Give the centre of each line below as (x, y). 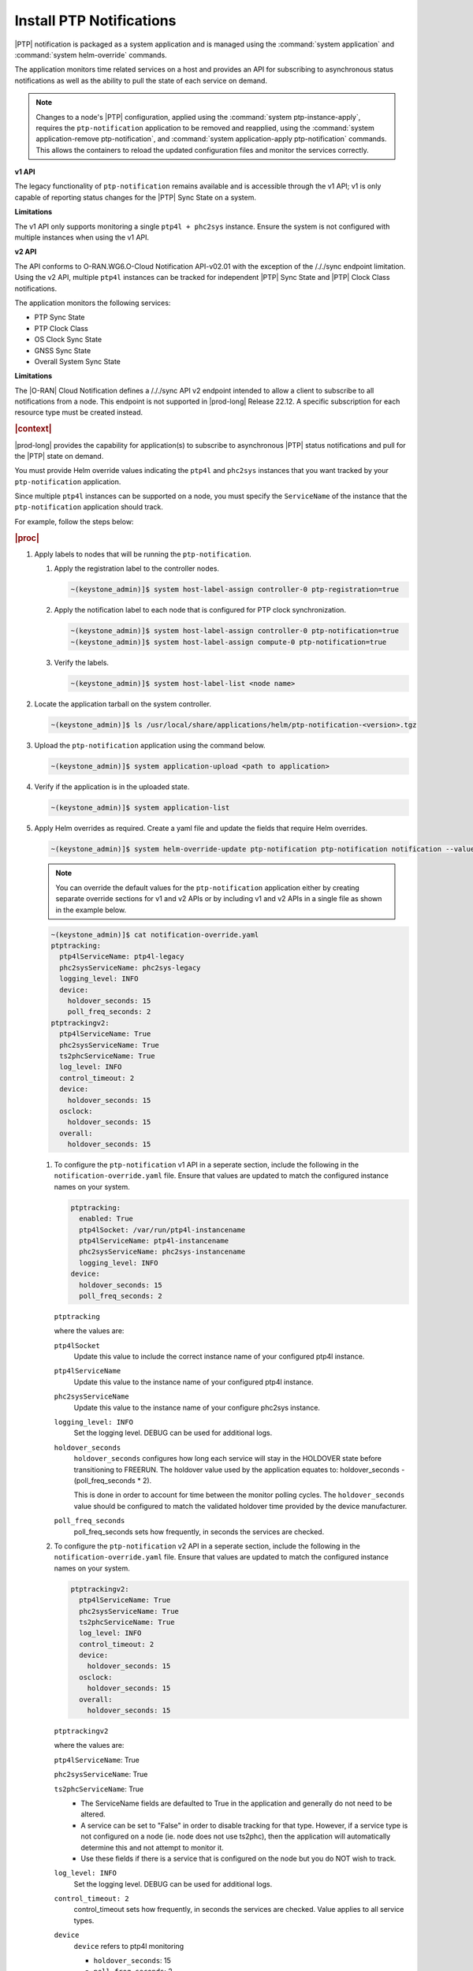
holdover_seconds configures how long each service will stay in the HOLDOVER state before (228, 1459)
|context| (33, 429)
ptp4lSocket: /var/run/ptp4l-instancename (162, 1230)
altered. (93, 1814)
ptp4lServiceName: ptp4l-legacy (122, 957)
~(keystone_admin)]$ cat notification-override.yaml (155, 935)
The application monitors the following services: (93, 303)
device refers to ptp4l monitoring (129, 1946)
